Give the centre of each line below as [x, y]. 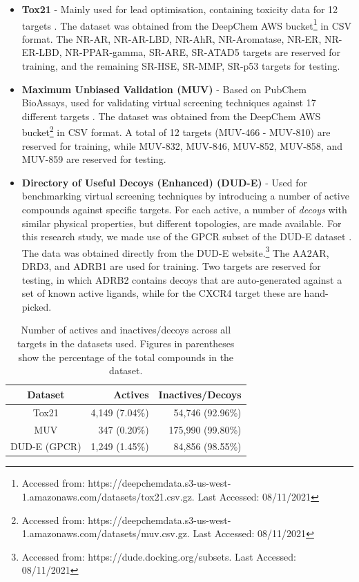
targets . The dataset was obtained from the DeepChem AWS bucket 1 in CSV [187, 24]
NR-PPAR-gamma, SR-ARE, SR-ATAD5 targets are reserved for [203, 52]
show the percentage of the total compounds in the [126, 357]
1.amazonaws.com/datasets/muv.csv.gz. [106, 533]
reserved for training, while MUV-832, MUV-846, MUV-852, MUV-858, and [182, 145]
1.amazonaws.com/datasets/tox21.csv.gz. [108, 497]
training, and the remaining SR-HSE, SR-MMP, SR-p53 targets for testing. [181, 66]
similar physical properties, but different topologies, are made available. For [182, 223]
